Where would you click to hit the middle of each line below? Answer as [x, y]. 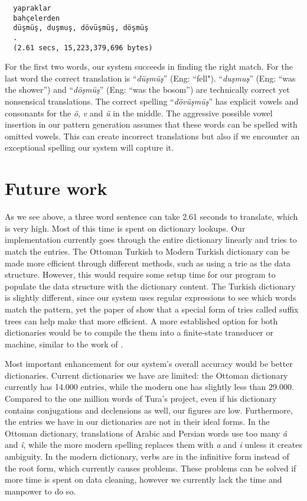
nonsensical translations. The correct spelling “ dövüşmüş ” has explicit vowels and [152, 101]
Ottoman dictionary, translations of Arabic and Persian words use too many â [146, 433]
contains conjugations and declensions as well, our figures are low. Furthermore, [149, 410]
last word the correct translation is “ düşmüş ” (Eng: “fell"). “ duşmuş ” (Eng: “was [150, 78]
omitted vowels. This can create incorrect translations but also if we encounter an [152, 136]
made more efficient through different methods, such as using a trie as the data [148, 263]
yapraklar [32, 8]
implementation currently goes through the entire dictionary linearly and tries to [151, 240]
